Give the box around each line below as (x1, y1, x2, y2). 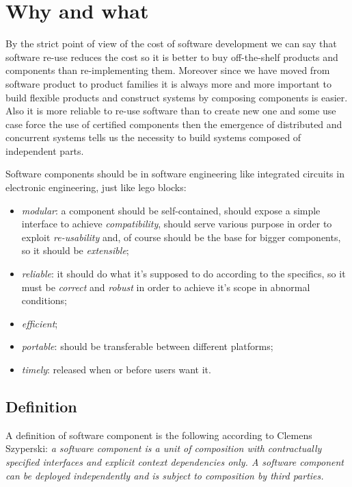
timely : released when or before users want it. (21, 362, 211, 376)
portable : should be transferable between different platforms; (21, 339, 273, 353)
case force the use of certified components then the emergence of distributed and (5, 116, 342, 131)
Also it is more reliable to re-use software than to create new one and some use (5, 103, 336, 118)
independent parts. (5, 143, 84, 158)
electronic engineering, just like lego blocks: (5, 180, 187, 195)
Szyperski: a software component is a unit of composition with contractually (5, 441, 322, 455)
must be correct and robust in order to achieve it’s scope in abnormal (21, 279, 310, 294)
